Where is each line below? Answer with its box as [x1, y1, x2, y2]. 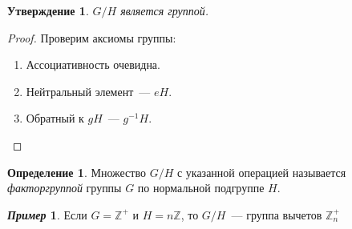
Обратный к [26, 110, 84, 127]
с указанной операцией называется [176, 163, 346, 180]
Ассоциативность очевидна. [26, 56, 160, 73]
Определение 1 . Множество [7, 163, 146, 180]
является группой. [120, 2, 209, 18]
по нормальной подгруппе [137, 179, 265, 196]
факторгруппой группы [7, 179, 122, 196]
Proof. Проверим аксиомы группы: [7, 29, 176, 46]
